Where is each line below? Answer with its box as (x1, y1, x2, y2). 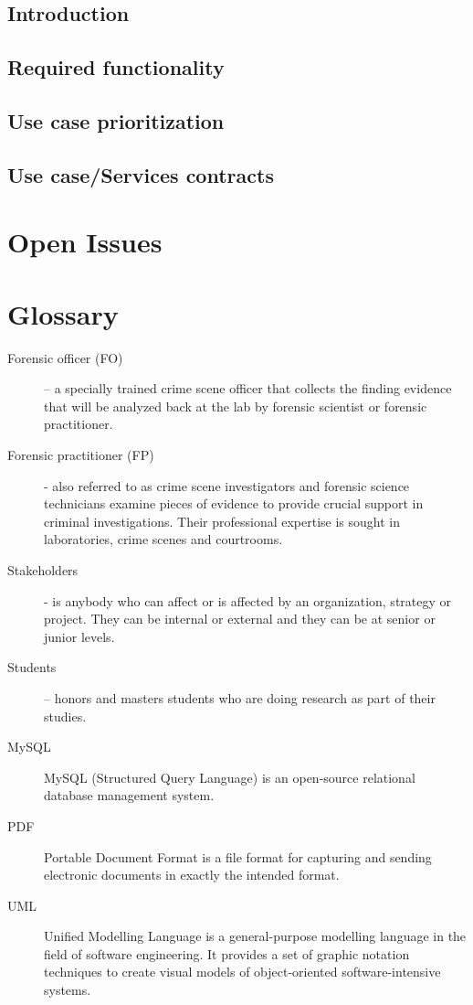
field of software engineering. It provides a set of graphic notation (44, 944, 410, 963)
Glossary (7, 294, 119, 332)
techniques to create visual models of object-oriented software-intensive (44, 962, 441, 981)
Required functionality (7, 53, 225, 81)
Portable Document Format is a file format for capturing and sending (44, 847, 432, 866)
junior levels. (44, 626, 115, 646)
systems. (44, 980, 91, 1000)
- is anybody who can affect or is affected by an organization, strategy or (44, 591, 452, 610)
